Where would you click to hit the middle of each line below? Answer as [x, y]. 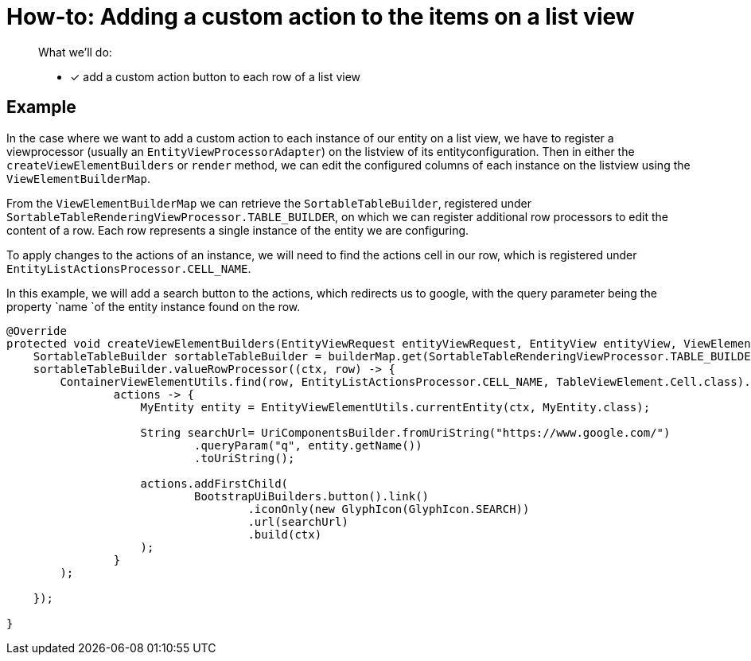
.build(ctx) [285, 534]
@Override [37, 330]
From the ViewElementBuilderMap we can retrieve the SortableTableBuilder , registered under [269, 203]
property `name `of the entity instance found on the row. [154, 306]
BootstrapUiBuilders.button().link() [312, 496]
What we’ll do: [75, 52]
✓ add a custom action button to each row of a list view [216, 76]
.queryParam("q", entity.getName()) [308, 445]
